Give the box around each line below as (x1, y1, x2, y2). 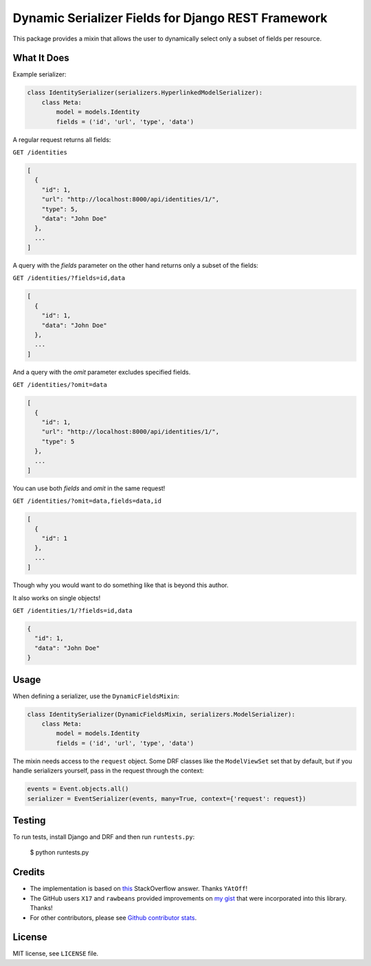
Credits (12, 866, 45, 878)
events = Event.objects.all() (27, 785, 129, 793)
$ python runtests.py (30, 848, 89, 857)
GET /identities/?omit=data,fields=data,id (12, 497, 161, 505)
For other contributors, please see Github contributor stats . (30, 913, 197, 922)
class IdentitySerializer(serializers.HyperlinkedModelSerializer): (27, 89, 263, 96)
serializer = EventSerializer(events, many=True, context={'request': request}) (27, 795, 306, 802)
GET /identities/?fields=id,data (12, 274, 126, 282)
